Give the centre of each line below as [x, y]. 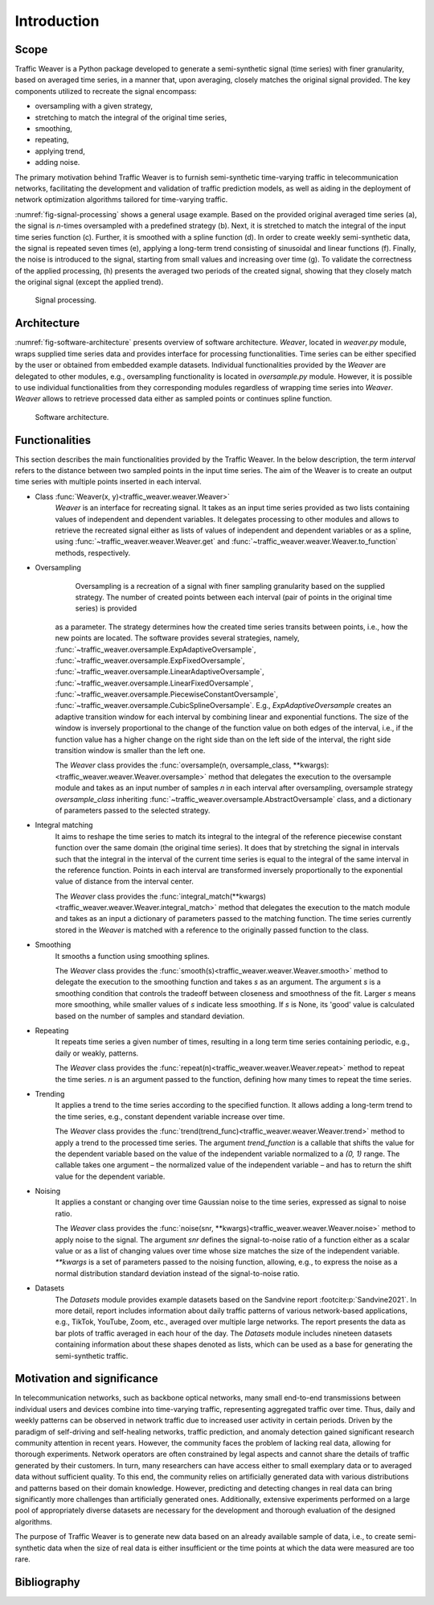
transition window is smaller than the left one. [130, 751]
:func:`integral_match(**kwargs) [213, 896]
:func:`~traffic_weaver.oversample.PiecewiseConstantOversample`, [167, 694]
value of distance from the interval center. [125, 882]
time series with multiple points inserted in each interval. [108, 482]
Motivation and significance [86, 1379]
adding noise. [57, 163]
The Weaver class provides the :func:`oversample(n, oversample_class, [173, 765]
